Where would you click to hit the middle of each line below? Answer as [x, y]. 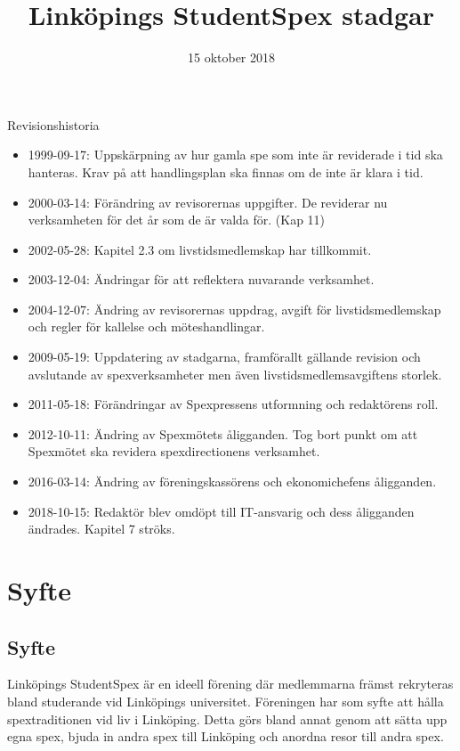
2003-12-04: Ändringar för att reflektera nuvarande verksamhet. [201, 279]
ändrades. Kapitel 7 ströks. [101, 529]
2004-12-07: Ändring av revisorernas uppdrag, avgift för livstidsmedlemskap [234, 309]
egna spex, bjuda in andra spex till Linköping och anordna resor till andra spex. [226, 736]
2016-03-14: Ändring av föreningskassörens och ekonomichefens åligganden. [232, 482]
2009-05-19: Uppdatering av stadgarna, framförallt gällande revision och [224, 357]
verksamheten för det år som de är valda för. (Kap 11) [177, 220]
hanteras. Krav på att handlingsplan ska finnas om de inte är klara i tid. [226, 171]
